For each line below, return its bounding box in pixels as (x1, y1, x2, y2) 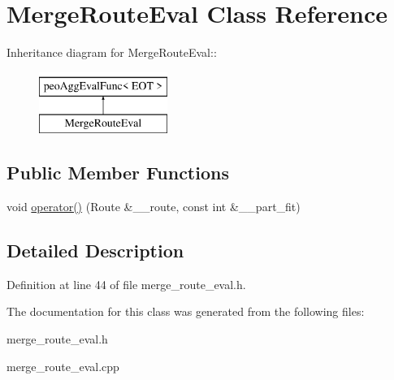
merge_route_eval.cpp (6, 357, 119, 374)
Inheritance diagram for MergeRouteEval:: (6, 44, 217, 61)
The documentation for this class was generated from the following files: (6, 303, 365, 320)
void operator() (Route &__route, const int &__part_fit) (6, 198, 301, 215)
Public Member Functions (6, 160, 229, 185)
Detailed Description (6, 238, 184, 263)
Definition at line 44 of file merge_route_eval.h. (6, 275, 246, 292)
